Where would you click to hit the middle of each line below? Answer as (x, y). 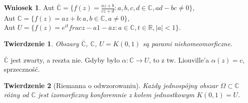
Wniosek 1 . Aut (29, 7)
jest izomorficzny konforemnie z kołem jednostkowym (116, 95)
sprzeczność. (22, 69)
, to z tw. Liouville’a (179, 59)
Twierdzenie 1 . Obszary (41, 44)
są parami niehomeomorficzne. (187, 44)
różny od (16, 95)
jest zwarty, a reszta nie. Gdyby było (65, 59)
